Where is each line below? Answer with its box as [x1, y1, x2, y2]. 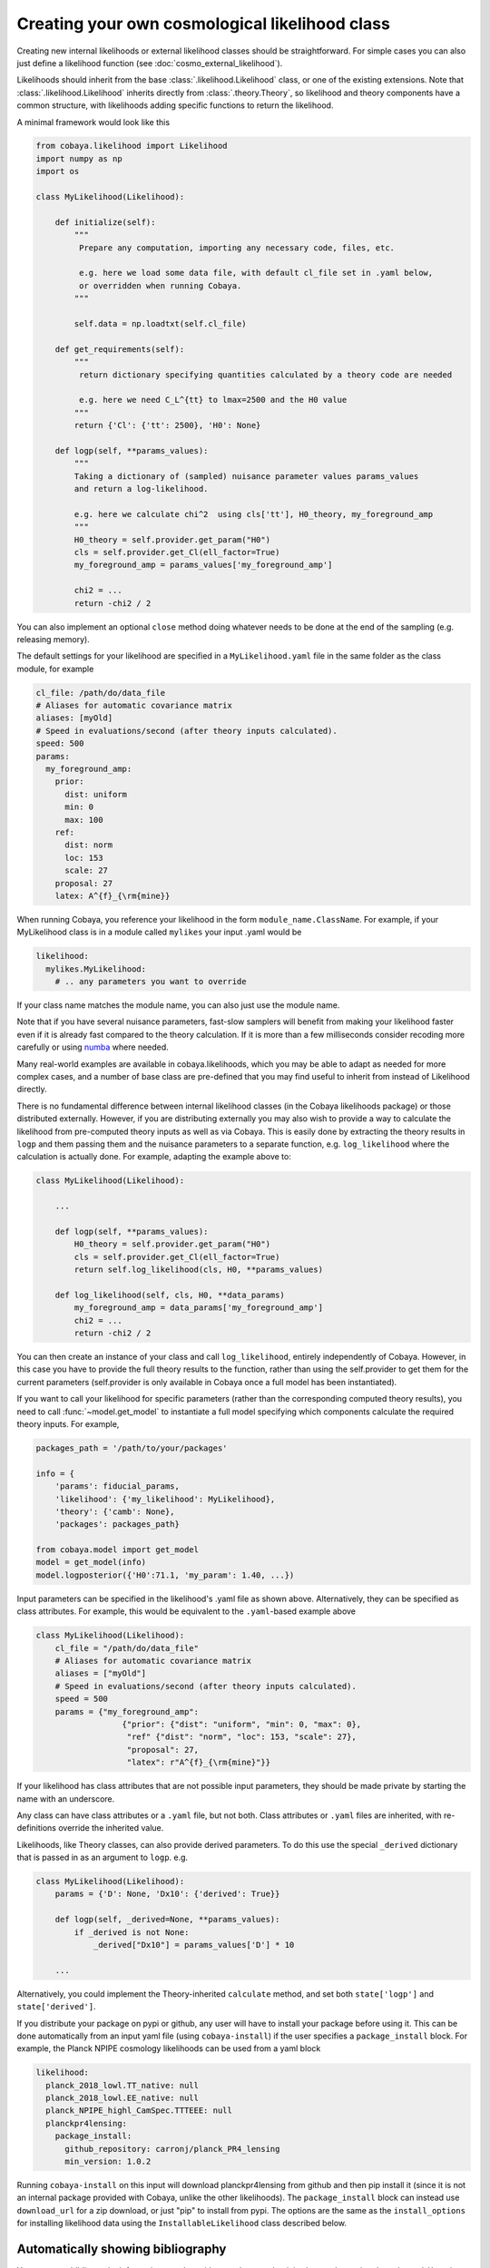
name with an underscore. [16, 1793, 115, 1804]
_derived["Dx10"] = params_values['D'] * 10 [93, 1940, 295, 1950]
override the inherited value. [57, 1823, 164, 1833]
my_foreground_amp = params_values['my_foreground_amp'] [73, 560, 333, 571]
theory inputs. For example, [16, 1418, 120, 1429]
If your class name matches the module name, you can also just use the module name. [16, 1000, 340, 1011]
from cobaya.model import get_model [35, 1545, 200, 1555]
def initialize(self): [54, 217, 156, 227]
